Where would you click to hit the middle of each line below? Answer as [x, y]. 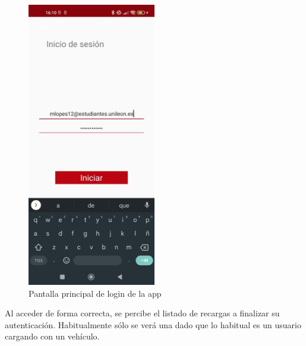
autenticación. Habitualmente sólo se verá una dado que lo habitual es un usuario [153, 324]
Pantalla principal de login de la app [95, 293]
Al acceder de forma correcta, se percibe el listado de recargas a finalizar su [142, 313]
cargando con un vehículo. [52, 336]
